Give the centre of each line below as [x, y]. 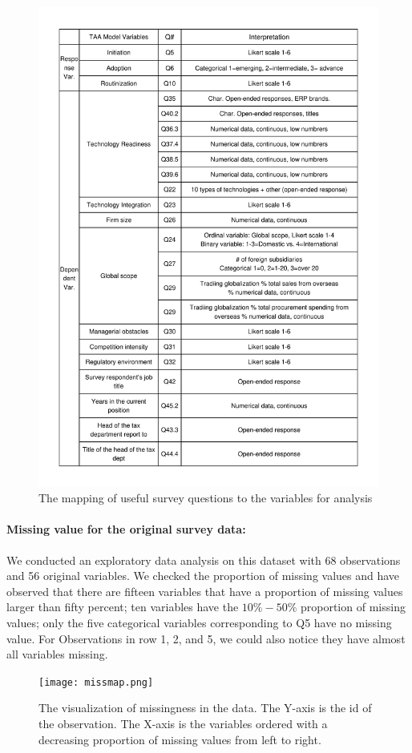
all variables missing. [57, 654]
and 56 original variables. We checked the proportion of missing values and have [203, 576]
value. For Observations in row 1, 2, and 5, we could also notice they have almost [206, 638]
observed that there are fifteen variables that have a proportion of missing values [205, 591]
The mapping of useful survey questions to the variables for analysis [206, 498]
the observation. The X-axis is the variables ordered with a [183, 724]
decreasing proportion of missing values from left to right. [180, 739]
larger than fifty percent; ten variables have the [123, 607]
